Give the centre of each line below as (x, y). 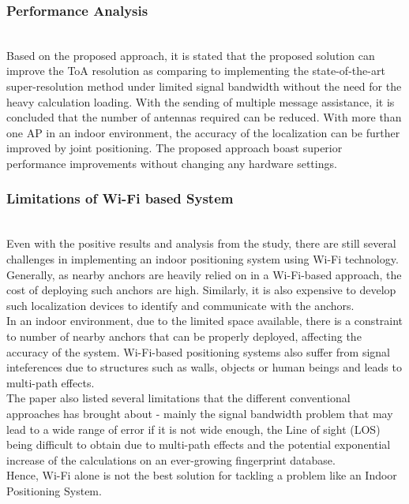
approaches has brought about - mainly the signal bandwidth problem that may (200, 413)
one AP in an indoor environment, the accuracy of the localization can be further (203, 132)
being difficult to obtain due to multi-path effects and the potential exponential (199, 444)
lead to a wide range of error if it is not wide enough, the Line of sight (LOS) (193, 429)
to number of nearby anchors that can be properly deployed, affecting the (184, 336)
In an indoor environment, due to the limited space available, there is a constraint (205, 321)
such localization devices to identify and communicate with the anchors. (180, 305)
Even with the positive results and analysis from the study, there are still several (201, 243)
